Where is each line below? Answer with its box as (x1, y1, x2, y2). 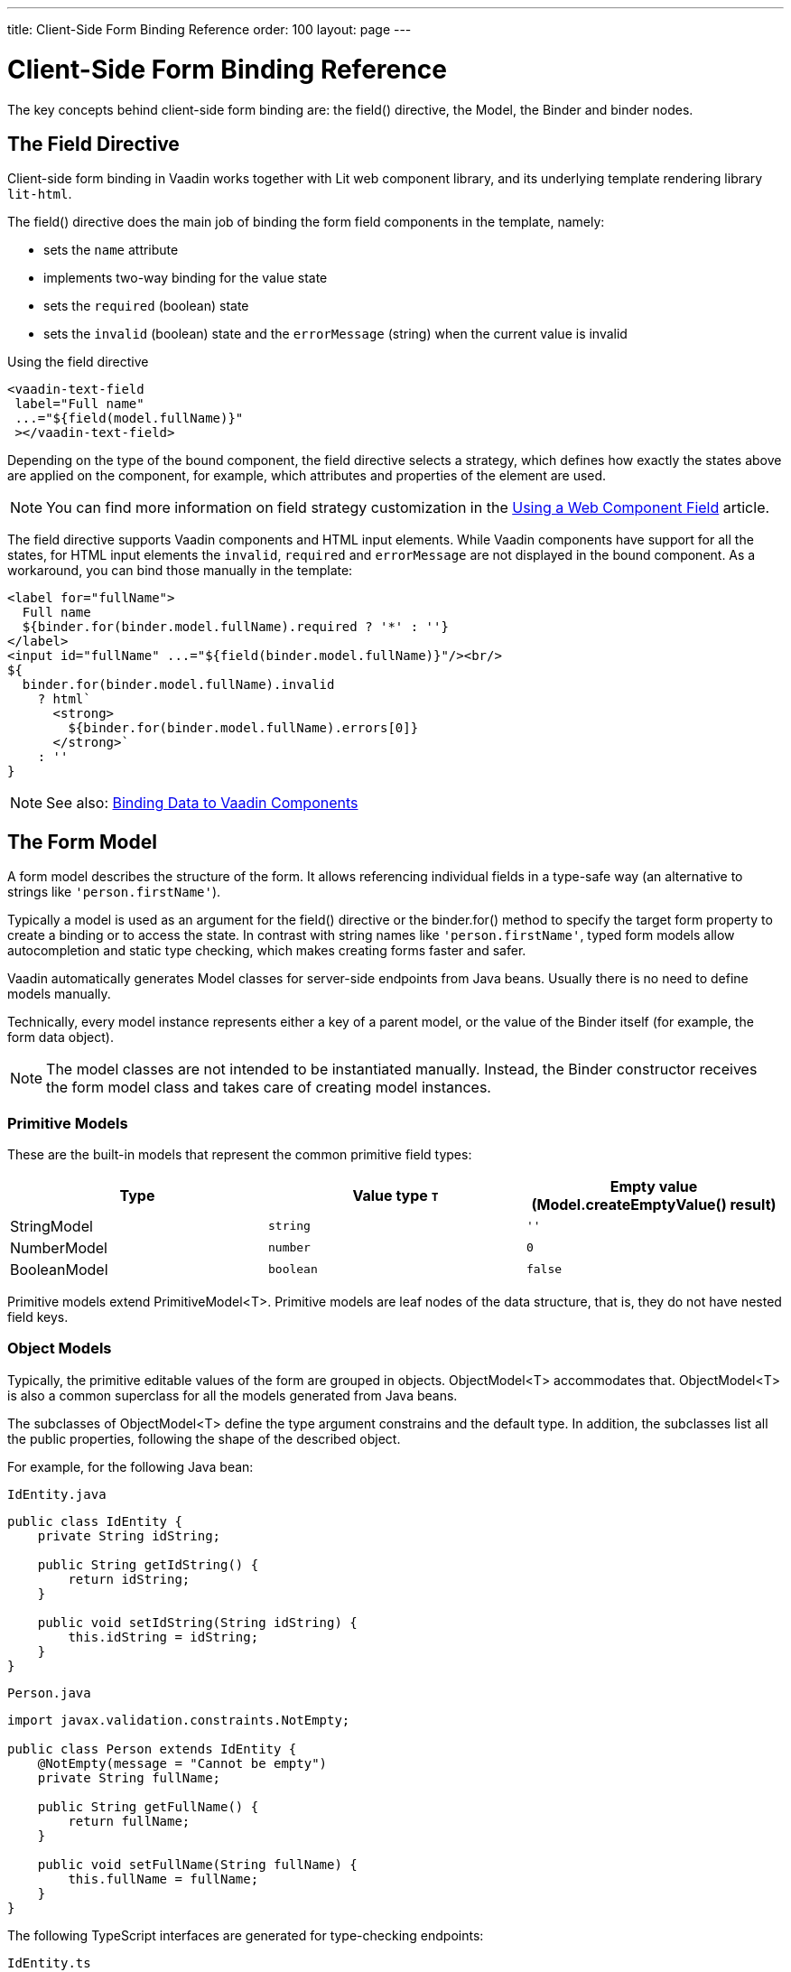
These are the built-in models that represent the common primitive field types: (7, 1146, 472, 1162)
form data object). (7, 1029, 114, 1046)
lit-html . (7, 186, 72, 202)
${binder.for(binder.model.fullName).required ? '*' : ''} (22, 619, 449, 635)
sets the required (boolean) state (43, 298, 249, 314)
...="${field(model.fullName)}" (14, 411, 244, 426)
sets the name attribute (43, 242, 179, 258)
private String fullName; (37, 1770, 221, 1785)
